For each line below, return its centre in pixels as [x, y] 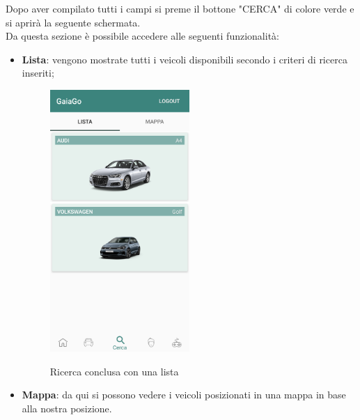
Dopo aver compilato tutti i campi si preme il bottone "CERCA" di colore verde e [180, 8]
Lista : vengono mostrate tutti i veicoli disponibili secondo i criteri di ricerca [185, 59]
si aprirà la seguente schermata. [73, 22]
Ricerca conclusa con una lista [114, 371]
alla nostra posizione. [67, 409]
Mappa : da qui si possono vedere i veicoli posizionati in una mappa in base [184, 395]
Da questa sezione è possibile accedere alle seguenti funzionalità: [142, 36]
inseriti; [38, 73]
